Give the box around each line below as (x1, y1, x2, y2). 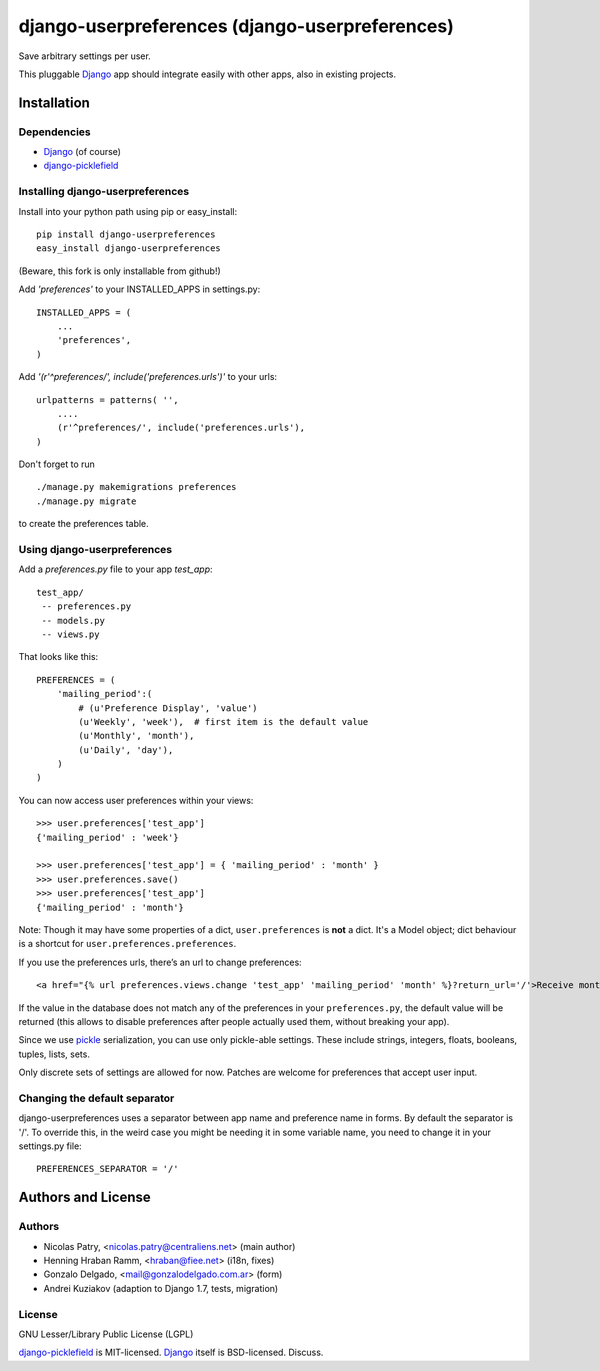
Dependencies (18, 125, 92, 139)
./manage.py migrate (36, 495, 137, 507)
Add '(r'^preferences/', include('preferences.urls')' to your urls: (18, 371, 278, 383)
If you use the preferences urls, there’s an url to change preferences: (18, 956, 302, 968)
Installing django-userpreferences (18, 185, 190, 199)
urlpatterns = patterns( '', (36, 394, 179, 405)
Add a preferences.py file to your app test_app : (18, 563, 214, 575)
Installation (18, 94, 90, 111)
